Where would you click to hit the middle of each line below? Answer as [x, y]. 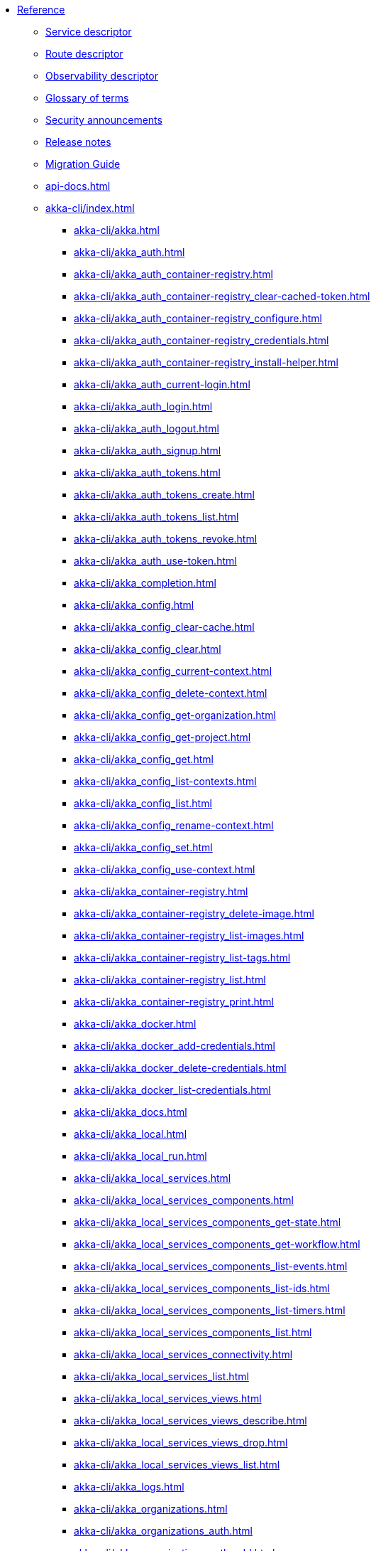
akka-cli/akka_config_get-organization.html [175, 715]
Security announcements [104, 120]
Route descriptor [84, 54]
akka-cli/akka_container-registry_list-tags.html [182, 958]
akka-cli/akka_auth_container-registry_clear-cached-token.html [222, 296]
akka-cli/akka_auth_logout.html [146, 428]
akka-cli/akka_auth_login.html [143, 406]
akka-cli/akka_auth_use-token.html [155, 561]
